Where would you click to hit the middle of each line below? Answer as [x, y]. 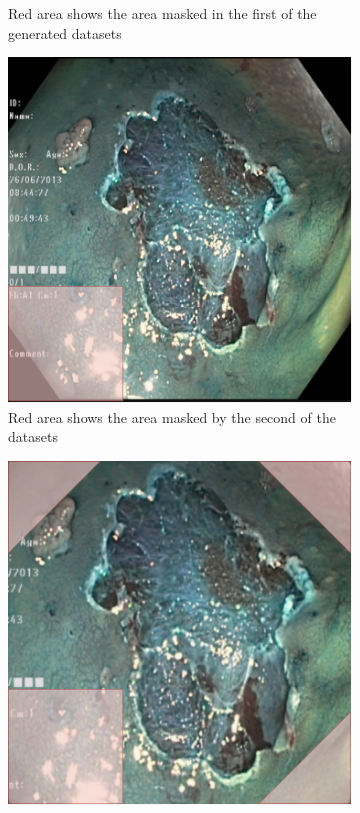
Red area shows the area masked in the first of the [162, 13]
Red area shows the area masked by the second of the [172, 416]
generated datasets [65, 32]
